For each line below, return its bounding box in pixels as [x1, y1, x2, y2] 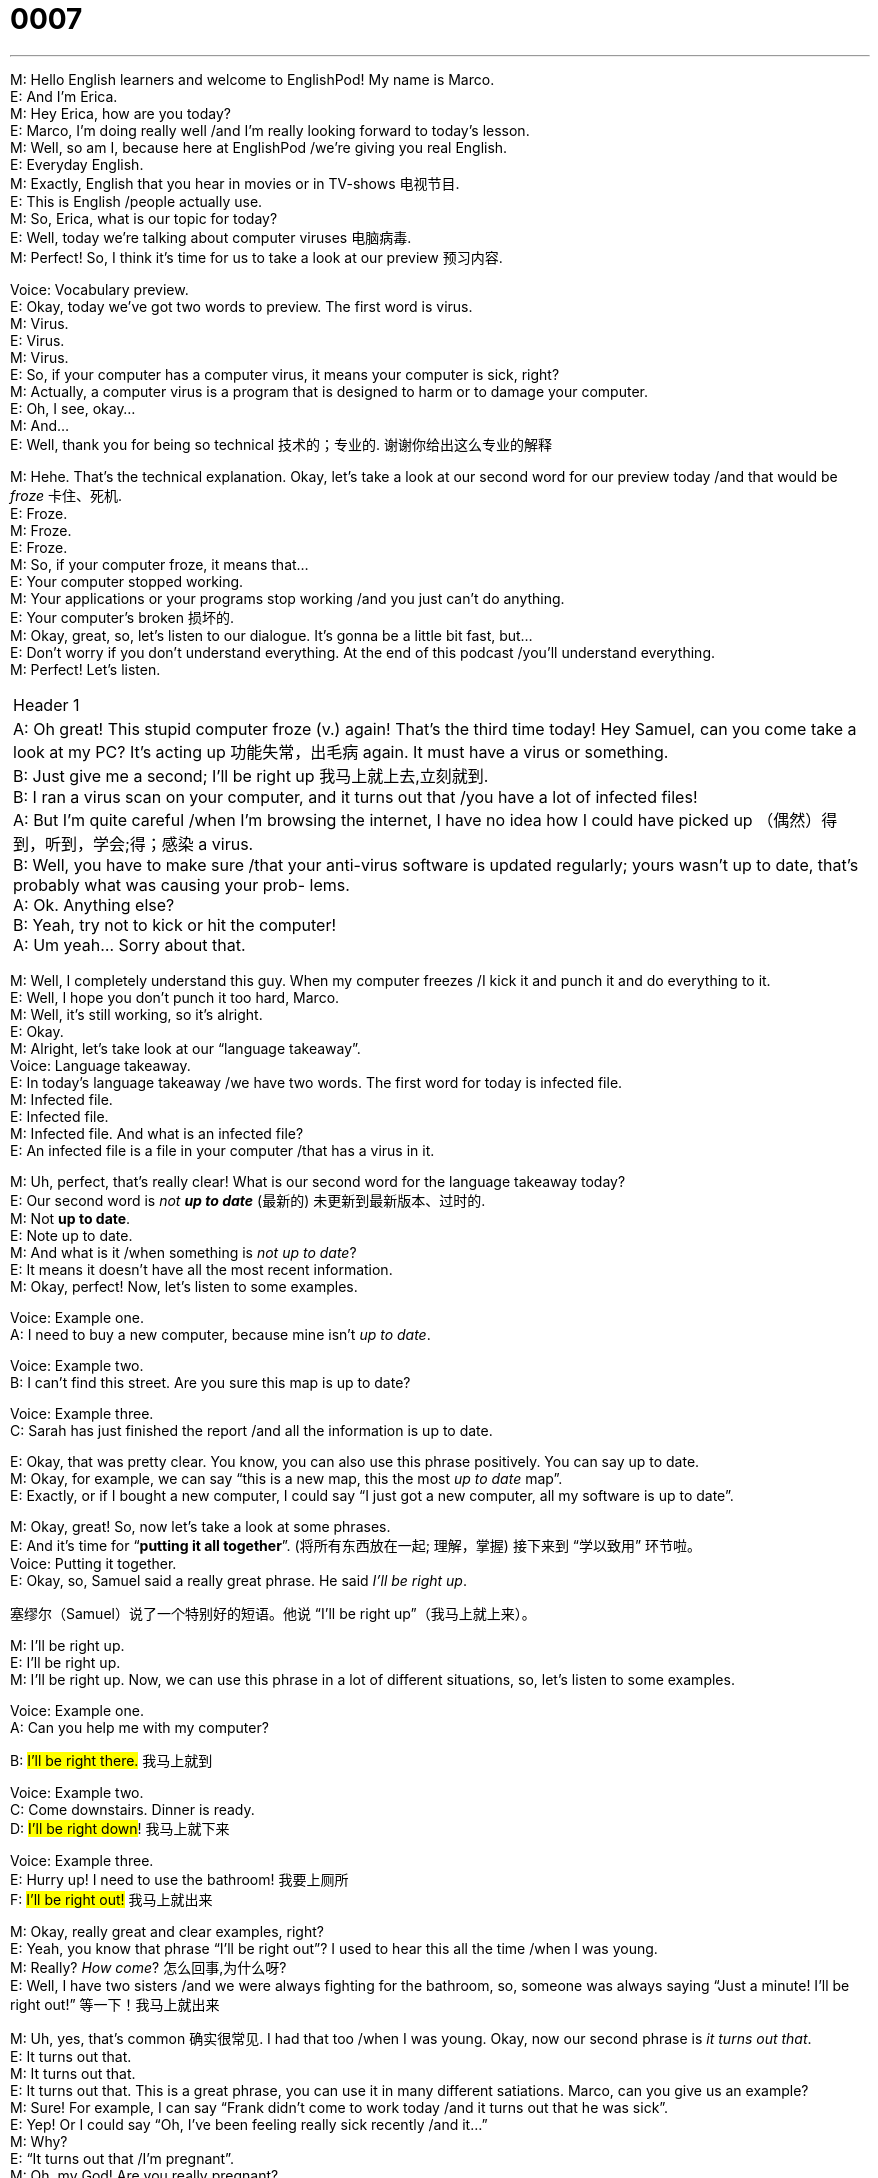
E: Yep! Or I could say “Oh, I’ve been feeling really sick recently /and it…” [10, 2115, 488, 2133]
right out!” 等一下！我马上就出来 [10, 1995, 220, 2013]
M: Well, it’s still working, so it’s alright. [10, 1005, 263, 1023]
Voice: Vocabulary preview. [10, 280, 189, 298]
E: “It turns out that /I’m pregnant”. [10, 2149, 234, 2167]
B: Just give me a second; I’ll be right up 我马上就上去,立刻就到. [13, 765, 489, 786]
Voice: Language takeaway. [10, 1056, 191, 1074]
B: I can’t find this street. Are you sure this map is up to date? [10, 1373, 411, 1391]
